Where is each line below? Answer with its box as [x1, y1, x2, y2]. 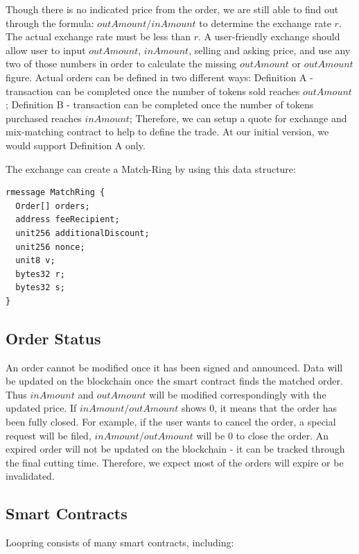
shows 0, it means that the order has [181, 401, 337, 415]
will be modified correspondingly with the [149, 387, 326, 401]
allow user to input [6, 42, 86, 57]
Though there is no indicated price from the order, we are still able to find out [6, 2, 339, 16]
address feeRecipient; [15, 215, 120, 225]
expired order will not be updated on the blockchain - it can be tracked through [6, 442, 345, 456]
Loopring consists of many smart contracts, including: [6, 535, 234, 550]
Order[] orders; [15, 201, 90, 211]
